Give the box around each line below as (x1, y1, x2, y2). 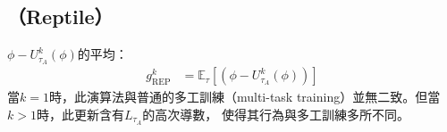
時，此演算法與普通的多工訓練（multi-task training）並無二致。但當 (48, 87, 441, 106)
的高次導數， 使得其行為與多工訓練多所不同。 (142, 104, 410, 123)
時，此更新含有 (36, 104, 124, 123)
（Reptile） (7, 3, 114, 30)
